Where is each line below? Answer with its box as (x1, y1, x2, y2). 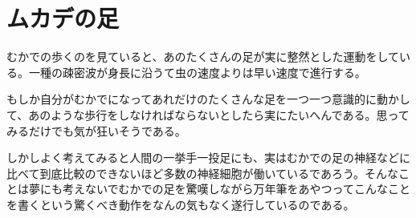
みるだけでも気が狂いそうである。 (6, 122, 186, 139)
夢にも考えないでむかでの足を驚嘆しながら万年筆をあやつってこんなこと (28, 180, 410, 197)
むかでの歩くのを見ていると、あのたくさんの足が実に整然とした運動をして (6, 48, 400, 65)
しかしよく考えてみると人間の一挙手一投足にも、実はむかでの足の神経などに (6, 149, 410, 166)
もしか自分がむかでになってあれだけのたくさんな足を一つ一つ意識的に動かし (6, 91, 410, 107)
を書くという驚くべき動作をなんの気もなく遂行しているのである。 (6, 196, 355, 212)
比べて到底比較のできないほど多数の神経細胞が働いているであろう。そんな (6, 164, 399, 181)
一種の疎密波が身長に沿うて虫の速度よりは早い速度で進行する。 (28, 63, 366, 80)
